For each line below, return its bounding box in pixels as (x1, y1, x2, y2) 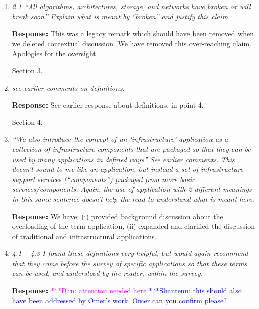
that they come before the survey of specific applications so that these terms (12, 257, 247, 268)
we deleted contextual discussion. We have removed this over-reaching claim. (12, 38, 251, 48)
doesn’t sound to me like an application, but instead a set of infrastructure (12, 164, 243, 174)
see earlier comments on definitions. (12, 82, 125, 93)
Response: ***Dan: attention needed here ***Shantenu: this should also (12, 285, 242, 296)
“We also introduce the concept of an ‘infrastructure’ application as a (12, 134, 228, 144)
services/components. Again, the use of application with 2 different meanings (12, 184, 252, 194)
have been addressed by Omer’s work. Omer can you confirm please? (12, 295, 227, 305)
